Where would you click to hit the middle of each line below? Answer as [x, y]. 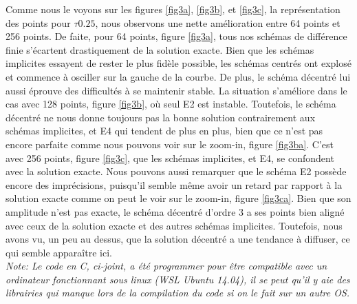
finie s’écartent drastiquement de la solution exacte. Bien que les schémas [160, 49]
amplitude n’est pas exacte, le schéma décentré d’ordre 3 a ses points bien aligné [175, 211]
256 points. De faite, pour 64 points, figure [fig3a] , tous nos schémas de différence [176, 36]
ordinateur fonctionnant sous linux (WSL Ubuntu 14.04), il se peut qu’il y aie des [178, 279]
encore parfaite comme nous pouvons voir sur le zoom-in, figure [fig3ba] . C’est [170, 144]
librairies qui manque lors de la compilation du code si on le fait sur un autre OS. [178, 293]
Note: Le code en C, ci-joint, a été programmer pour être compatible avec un [166, 266]
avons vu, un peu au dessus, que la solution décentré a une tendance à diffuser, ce [178, 239]
